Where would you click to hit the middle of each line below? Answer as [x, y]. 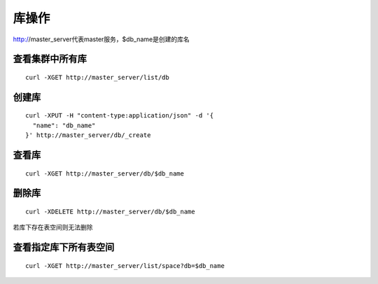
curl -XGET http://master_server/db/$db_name [105, 173]
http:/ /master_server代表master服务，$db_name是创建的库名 [101, 39]
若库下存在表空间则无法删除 [53, 227]
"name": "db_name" [64, 125]
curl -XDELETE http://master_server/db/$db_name [110, 211]
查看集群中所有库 [50, 59]
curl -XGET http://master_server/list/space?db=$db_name [125, 265]
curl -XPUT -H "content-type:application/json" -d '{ [119, 116]
